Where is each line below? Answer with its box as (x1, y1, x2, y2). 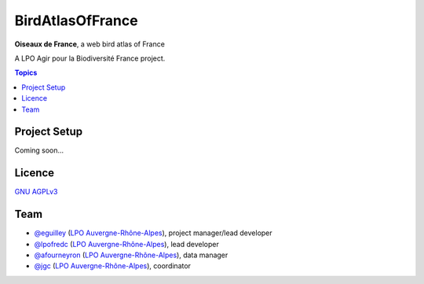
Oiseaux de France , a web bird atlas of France (14, 39, 165, 49)
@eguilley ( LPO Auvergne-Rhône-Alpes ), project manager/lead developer (34, 228, 272, 238)
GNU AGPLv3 (14, 187, 58, 197)
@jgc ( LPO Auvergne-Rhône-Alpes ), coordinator (34, 261, 192, 271)
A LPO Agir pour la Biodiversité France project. (14, 53, 166, 63)
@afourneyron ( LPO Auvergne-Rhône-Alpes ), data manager (34, 250, 228, 260)
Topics (14, 68, 38, 78)
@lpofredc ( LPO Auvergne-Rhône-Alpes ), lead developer (34, 239, 219, 249)
